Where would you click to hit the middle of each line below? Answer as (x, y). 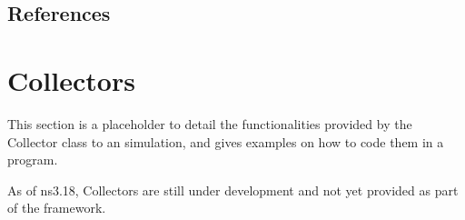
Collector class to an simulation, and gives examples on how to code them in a (226, 141)
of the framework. (57, 208)
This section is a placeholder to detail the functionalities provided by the (210, 123)
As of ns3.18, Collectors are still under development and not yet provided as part (233, 190)
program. (33, 160)
